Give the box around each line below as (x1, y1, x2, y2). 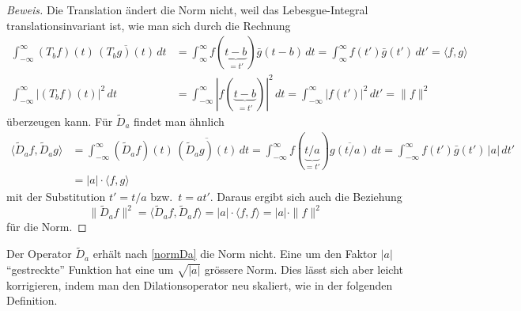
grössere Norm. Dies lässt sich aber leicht (204, 260, 403, 277)
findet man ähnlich (134, 112, 225, 129)
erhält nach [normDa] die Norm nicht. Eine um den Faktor (92, 245, 378, 262)
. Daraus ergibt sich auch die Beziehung (210, 188, 402, 204)
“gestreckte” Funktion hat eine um (6, 260, 174, 277)
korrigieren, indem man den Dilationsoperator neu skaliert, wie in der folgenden (6, 276, 393, 293)
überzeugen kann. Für (6, 112, 113, 129)
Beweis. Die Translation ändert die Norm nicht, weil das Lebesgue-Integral (6, 2, 368, 17)
